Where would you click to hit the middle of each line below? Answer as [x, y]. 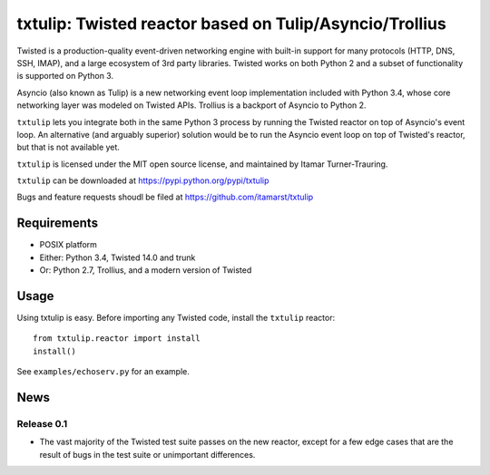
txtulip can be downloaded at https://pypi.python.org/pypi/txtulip [143, 180]
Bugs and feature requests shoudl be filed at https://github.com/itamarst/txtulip [165, 197]
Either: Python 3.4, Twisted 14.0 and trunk [118, 257]
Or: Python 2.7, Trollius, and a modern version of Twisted [146, 270]
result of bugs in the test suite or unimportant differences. [147, 454]
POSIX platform [68, 245]
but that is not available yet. [68, 147]
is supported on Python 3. [65, 76]
